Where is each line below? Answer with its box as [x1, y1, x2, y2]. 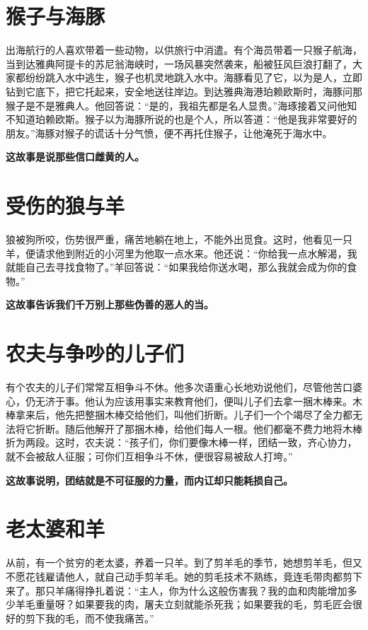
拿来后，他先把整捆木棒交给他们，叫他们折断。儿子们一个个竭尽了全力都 [15, 407, 352, 422]
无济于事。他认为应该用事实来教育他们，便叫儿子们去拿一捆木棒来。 [35, 393, 352, 408]
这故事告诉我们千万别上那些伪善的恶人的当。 [6, 297, 214, 312]
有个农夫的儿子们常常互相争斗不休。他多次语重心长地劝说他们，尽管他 [6, 380, 333, 395]
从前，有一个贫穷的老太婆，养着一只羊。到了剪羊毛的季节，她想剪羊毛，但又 [6, 555, 362, 570]
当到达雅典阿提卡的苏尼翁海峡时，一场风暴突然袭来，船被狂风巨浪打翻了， [6, 56, 352, 71]
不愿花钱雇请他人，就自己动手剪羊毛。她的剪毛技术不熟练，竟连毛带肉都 [6, 568, 343, 583]
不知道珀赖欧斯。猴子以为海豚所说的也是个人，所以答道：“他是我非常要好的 [6, 112, 357, 127]
